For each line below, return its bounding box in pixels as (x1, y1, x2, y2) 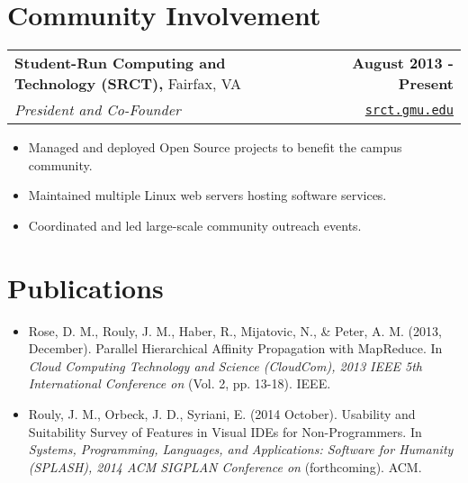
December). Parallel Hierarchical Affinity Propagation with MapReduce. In (28, 339, 443, 358)
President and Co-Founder (14, 99, 181, 121)
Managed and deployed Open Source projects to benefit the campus (28, 138, 402, 157)
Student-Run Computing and (14, 52, 226, 74)
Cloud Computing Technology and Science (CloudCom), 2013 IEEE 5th (28, 356, 422, 375)
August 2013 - (352, 52, 454, 74)
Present (398, 73, 454, 95)
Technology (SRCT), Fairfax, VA (14, 73, 241, 95)
